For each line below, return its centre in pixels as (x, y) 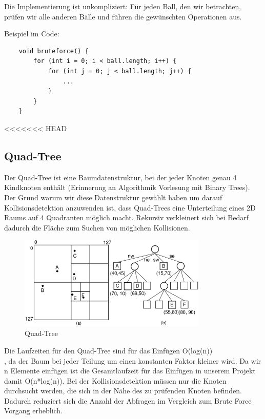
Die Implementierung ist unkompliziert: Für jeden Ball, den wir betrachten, (123, 6)
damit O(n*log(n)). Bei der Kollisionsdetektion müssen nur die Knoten (115, 380)
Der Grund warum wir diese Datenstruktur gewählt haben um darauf (113, 197)
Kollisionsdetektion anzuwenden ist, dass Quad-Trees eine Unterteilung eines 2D (130, 207)
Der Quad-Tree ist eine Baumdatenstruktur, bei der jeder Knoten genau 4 (120, 177)
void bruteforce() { (54, 51)
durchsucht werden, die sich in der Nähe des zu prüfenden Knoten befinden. (123, 391)
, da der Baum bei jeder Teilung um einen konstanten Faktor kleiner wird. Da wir (133, 360)
